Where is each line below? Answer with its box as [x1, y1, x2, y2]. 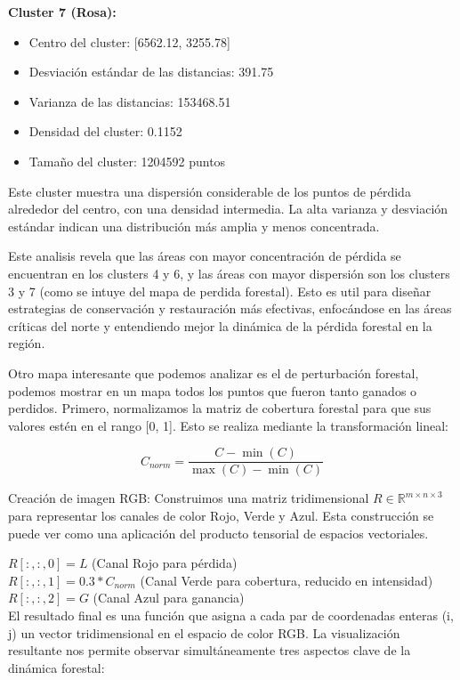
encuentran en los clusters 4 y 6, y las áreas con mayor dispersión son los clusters [8, 263, 450, 282]
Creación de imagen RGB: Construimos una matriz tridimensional [8, 489, 369, 507]
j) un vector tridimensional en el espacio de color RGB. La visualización [8, 623, 400, 642]
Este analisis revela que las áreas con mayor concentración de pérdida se [8, 247, 401, 265]
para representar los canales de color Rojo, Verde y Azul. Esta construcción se [8, 506, 434, 524]
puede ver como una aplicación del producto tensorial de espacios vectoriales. [8, 523, 429, 542]
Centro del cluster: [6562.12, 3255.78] [28, 32, 230, 51]
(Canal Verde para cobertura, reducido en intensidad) [140, 571, 433, 589]
